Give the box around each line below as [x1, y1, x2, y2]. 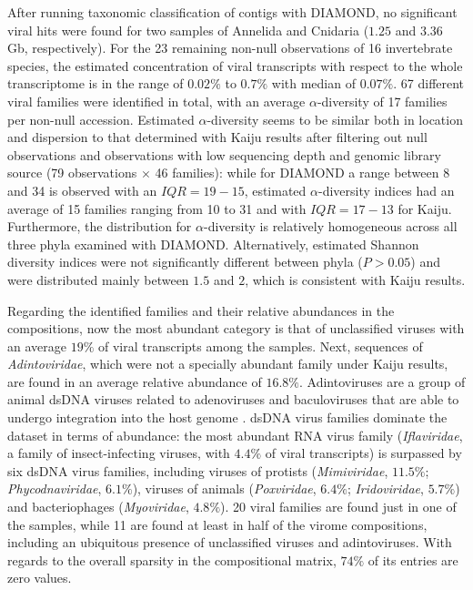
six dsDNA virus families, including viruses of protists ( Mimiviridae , [7, 461, 388, 480]
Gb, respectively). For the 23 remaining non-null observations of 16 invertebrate [7, 38, 453, 57]
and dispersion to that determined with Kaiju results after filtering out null [7, 127, 428, 147]
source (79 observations [7, 163, 137, 182]
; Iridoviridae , [347, 479, 424, 498]
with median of [271, 74, 356, 93]
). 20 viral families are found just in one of [220, 497, 457, 516]
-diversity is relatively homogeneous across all [204, 217, 458, 236]
